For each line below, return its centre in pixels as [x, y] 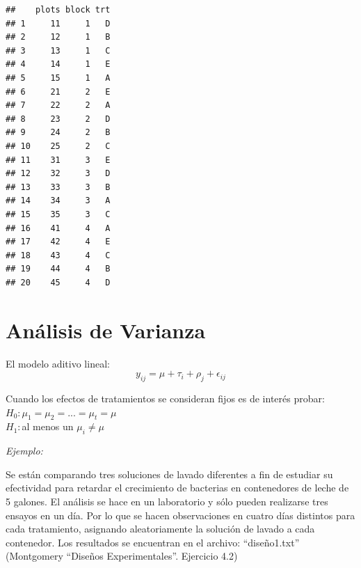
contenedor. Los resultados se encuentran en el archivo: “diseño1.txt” [153, 542]
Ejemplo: [24, 451]
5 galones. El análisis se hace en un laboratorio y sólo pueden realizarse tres [167, 501]
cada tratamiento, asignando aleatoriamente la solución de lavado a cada [160, 529]
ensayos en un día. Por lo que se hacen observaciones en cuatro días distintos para [180, 515]
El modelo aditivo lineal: [58, 363]
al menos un [48, 426]
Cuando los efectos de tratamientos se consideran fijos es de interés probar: [165, 398]
